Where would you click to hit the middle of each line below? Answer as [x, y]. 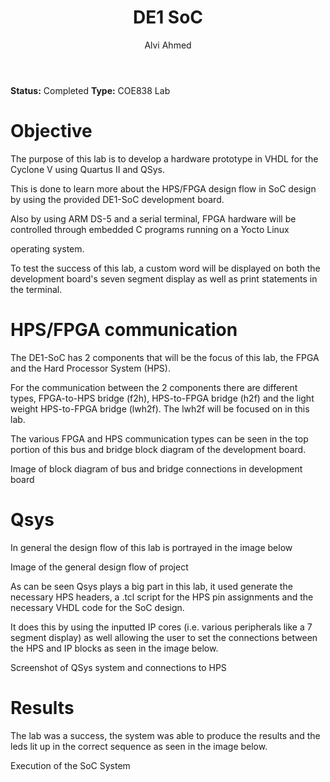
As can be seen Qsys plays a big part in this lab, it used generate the [151, 586]
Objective [51, 131]
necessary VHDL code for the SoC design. [97, 607]
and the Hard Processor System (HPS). [90, 368]
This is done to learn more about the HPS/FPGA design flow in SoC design [163, 188]
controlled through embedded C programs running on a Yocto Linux [150, 229]
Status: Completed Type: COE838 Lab [90, 90]
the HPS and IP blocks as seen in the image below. [114, 648]
